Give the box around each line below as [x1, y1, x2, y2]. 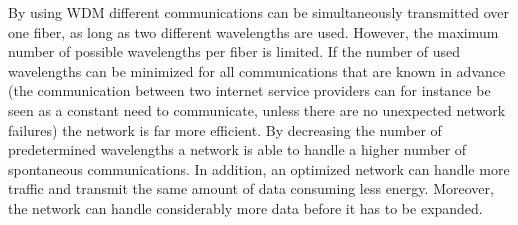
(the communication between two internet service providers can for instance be [8, 80, 491, 101]
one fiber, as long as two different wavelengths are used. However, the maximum [8, 21, 499, 42]
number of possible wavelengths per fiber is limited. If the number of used [8, 41, 461, 62]
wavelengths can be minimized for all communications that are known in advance [8, 60, 506, 81]
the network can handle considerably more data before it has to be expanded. [8, 197, 483, 218]
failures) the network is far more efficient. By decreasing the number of [8, 119, 442, 140]
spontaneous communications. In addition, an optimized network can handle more [8, 158, 510, 179]
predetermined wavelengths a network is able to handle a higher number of [8, 139, 467, 160]
